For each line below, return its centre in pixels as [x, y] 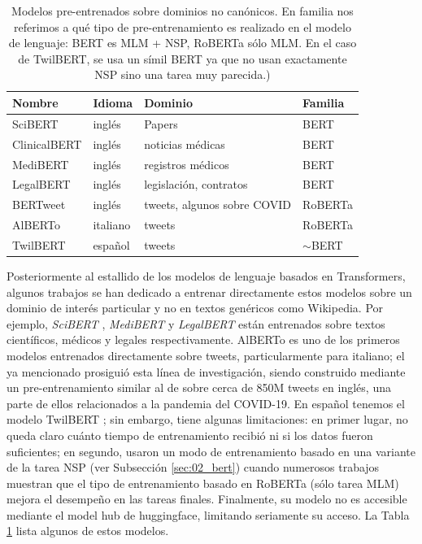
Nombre [35, 102]
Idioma [113, 102]
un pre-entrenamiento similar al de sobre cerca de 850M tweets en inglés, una [199, 387]
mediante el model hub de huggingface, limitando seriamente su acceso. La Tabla [208, 514]
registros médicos [187, 164]
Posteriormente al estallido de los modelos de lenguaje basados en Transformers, [206, 275]
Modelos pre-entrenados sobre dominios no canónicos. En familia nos [183, 11]
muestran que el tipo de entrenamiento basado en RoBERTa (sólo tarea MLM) [203, 483]
